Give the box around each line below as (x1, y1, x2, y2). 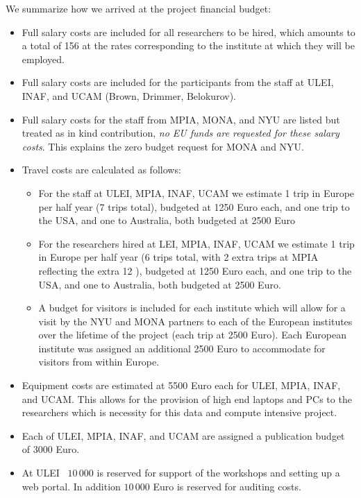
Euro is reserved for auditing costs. (153, 479, 301, 493)
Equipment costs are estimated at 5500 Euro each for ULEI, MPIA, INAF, (22, 378, 341, 393)
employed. (22, 51, 65, 66)
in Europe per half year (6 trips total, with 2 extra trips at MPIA (38, 250, 319, 264)
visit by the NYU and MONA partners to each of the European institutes (38, 314, 353, 328)
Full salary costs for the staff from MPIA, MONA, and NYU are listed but (22, 112, 340, 126)
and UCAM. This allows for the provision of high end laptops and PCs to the (22, 391, 352, 406)
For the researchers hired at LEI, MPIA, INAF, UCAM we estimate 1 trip (38, 236, 355, 250)
